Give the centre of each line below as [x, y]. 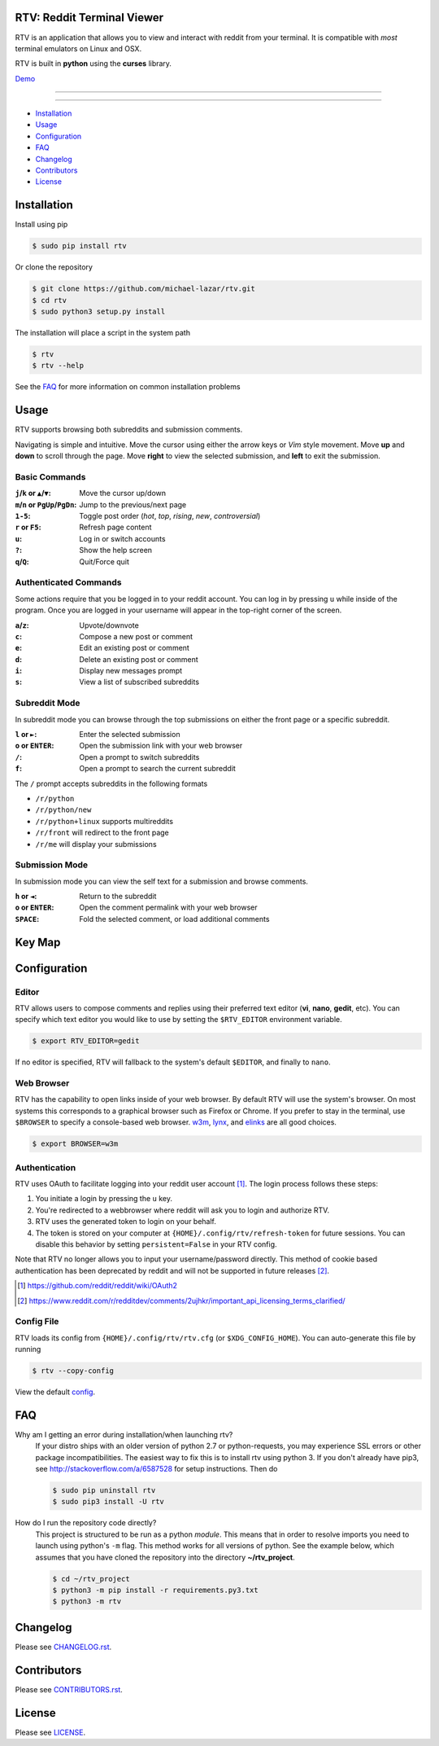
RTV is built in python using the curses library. [93, 64]
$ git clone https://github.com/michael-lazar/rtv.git [143, 289]
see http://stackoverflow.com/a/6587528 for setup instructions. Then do [156, 1469]
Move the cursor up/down [123, 494]
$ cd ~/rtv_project [91, 1579]
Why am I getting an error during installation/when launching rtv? [124, 1434]
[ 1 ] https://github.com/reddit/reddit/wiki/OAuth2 [98, 1286]
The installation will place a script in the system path [103, 333]
